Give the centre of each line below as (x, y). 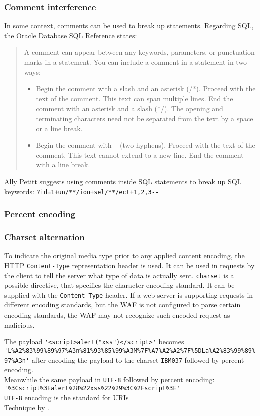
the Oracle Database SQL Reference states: (71, 35)
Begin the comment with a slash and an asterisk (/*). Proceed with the (146, 89)
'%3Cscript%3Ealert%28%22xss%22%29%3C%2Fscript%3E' (92, 389)
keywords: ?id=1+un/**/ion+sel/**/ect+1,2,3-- (82, 191)
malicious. (19, 324)
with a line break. (63, 165)
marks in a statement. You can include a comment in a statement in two (136, 62)
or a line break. (59, 128)
